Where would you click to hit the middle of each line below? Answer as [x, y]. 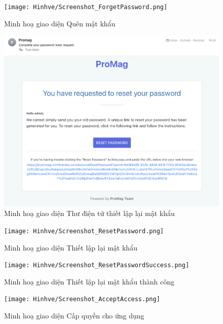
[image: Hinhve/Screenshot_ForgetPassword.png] [86, 7]
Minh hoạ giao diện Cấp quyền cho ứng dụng [74, 316]
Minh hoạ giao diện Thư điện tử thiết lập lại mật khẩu [89, 213]
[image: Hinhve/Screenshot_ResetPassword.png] [84, 231]
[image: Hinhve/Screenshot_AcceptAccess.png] [82, 299]
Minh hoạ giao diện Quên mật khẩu [60, 23]
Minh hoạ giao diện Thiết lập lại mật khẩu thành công [89, 281]
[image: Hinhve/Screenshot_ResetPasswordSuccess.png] [97, 265]
